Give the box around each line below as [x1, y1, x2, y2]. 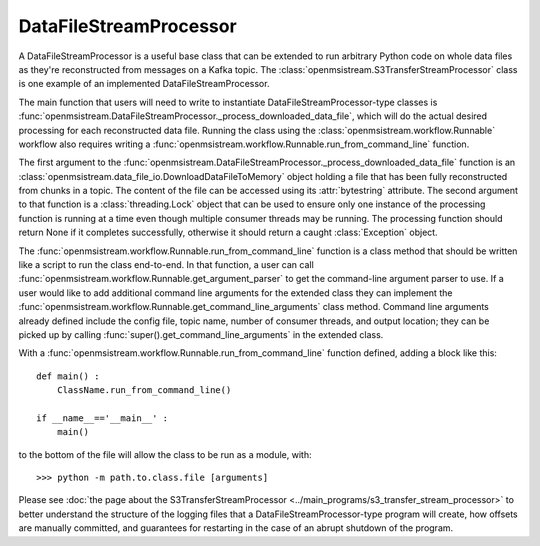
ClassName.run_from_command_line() [56, 385, 232, 396]
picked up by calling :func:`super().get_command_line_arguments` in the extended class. [18, 328, 384, 340]
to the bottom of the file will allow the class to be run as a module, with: [18, 448, 312, 460]
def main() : [36, 370, 100, 382]
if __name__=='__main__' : [36, 412, 169, 424]
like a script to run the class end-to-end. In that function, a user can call [18, 259, 314, 271]
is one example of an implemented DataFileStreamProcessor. [18, 78, 270, 90]
